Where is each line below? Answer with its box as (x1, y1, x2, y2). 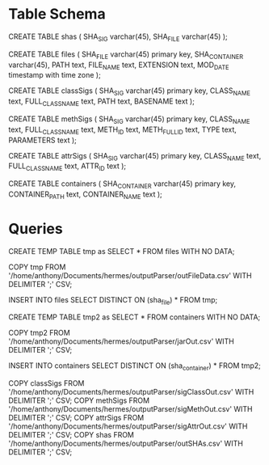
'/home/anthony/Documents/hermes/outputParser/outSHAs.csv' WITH (8, 438, 244, 449)
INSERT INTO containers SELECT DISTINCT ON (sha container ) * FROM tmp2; (8, 361, 261, 373)
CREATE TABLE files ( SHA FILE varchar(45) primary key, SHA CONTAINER (8, 49, 244, 61)
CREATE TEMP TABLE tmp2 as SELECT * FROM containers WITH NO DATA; (8, 312, 261, 322)
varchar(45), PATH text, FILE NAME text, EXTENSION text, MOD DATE (8, 60, 229, 71)
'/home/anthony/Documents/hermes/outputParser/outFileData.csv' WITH (8, 270, 252, 280)
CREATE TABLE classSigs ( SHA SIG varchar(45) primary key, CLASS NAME (8, 86, 251, 98)
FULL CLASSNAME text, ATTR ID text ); (8, 161, 127, 173)
